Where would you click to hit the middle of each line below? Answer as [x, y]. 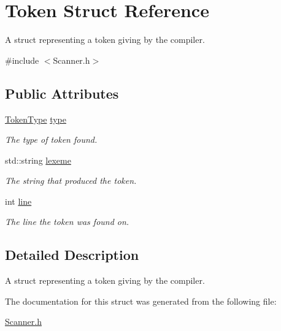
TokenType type [36, 119]
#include [22, 60]
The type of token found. [51, 139]
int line [18, 201]
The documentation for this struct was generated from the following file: [141, 301]
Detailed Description [72, 255]
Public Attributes [62, 93]
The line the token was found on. [67, 222]
